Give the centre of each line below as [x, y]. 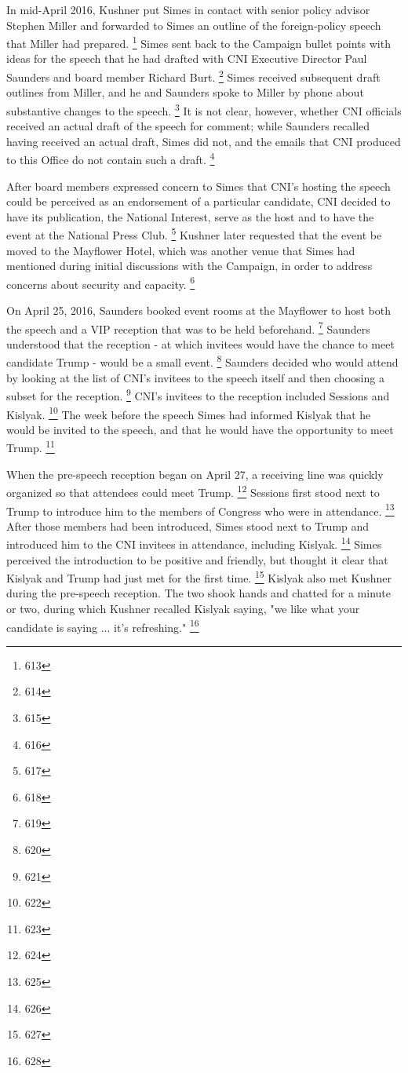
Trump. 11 [31, 447]
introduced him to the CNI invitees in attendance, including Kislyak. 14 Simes [194, 543]
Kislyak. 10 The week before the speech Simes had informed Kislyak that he [189, 413]
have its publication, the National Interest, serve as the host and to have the [190, 216]
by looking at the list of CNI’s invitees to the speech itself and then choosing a [195, 377]
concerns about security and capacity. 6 [101, 283]
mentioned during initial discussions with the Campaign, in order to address [189, 266]
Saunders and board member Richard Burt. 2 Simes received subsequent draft [193, 76]
